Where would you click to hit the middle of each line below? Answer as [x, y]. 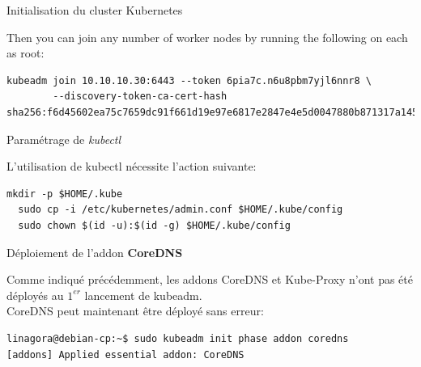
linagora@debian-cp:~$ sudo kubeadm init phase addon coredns [178, 338]
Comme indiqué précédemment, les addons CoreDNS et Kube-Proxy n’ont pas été [210, 279]
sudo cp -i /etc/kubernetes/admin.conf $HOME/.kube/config [181, 210]
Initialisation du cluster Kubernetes [95, 10]
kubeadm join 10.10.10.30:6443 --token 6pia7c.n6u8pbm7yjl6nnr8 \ [189, 80]
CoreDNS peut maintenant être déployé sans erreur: [135, 311]
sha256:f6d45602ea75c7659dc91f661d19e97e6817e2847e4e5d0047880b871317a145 [213, 112]
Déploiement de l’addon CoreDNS [95, 252]
